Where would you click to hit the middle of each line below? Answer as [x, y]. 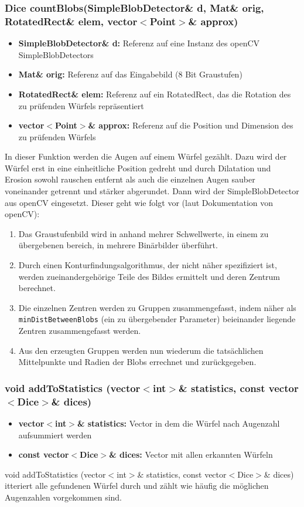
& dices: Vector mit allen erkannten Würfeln [191, 454]
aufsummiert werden [55, 435]
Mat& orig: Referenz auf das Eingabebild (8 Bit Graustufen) [130, 74]
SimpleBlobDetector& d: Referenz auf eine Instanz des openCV [139, 43]
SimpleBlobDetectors [56, 54]
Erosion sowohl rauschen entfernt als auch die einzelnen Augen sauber [130, 179]
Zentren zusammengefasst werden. [80, 331]
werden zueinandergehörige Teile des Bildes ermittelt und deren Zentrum [149, 276]
